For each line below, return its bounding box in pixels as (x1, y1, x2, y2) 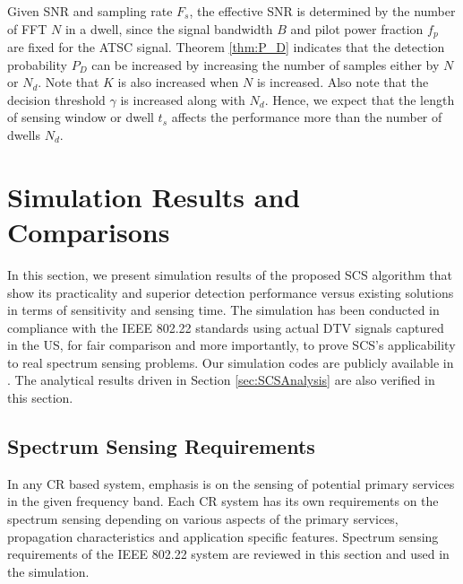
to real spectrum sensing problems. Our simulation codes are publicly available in (7, 353, 454, 371)
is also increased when (117, 73, 239, 92)
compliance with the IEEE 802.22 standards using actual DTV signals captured (7, 318, 444, 336)
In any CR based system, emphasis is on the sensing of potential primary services (7, 474, 455, 492)
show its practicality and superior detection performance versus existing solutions (7, 283, 454, 301)
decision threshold (7, 90, 106, 109)
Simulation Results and (7, 178, 301, 214)
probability (7, 55, 67, 74)
